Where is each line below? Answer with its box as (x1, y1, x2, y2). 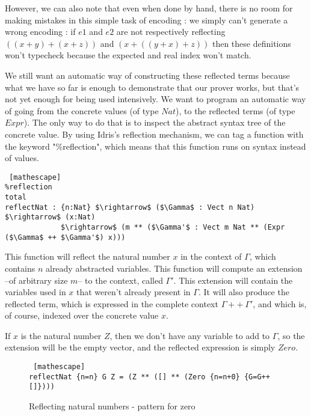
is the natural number (20, 329, 102, 341)
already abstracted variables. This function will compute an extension (45, 262, 303, 274)
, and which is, (253, 297, 307, 310)
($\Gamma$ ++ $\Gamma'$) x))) (5, 233, 126, 242)
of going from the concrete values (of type (5, 104, 159, 117)
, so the (277, 329, 305, 341)
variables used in (5, 286, 66, 298)
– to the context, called (78, 274, 163, 286)
